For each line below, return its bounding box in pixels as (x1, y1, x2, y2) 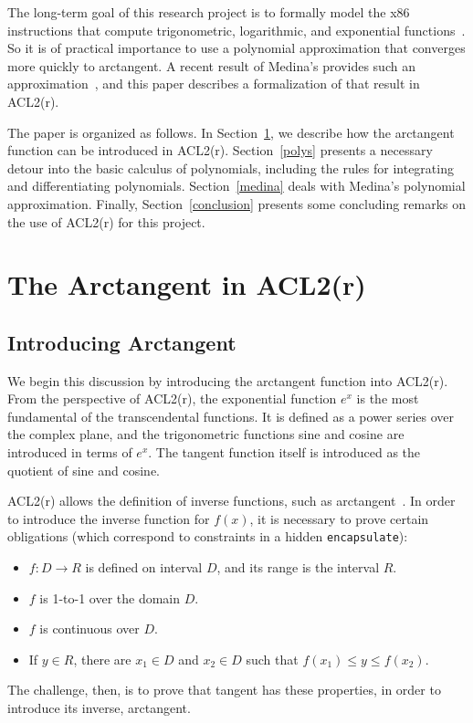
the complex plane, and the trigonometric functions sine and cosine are (7, 424, 405, 444)
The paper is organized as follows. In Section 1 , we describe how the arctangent (7, 122, 455, 141)
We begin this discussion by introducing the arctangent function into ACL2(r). (7, 371, 448, 390)
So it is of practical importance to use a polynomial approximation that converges (7, 38, 466, 58)
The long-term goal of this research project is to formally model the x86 (7, 3, 410, 21)
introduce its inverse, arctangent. (7, 698, 191, 718)
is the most (356, 389, 419, 408)
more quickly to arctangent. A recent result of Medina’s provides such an (7, 56, 415, 75)
